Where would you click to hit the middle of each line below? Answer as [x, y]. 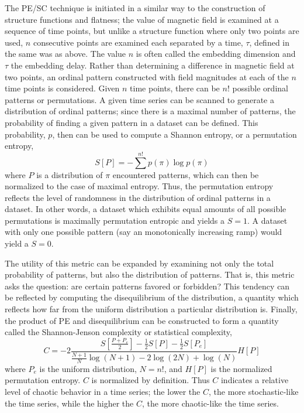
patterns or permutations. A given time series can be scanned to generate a [139, 99]
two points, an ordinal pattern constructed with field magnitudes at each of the [147, 76]
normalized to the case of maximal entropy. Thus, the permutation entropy [139, 186]
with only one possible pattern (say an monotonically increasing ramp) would [144, 232]
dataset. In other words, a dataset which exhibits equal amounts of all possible [146, 209]
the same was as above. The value [65, 54]
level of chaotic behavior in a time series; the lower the [103, 392]
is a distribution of [70, 174]
